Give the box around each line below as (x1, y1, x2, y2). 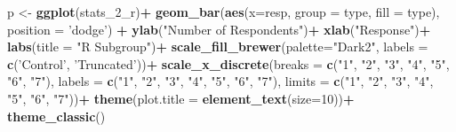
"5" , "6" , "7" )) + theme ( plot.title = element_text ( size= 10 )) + (7, 89, 355, 107)
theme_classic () (7, 106, 106, 125)
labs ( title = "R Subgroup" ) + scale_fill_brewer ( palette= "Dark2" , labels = (7, 37, 428, 56)
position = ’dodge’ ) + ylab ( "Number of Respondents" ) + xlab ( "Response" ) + (7, 19, 431, 38)
